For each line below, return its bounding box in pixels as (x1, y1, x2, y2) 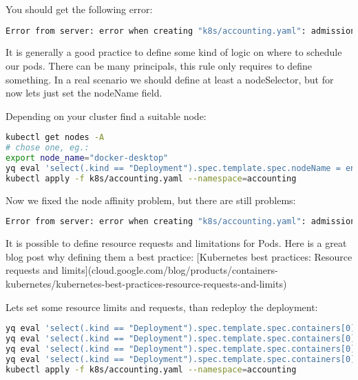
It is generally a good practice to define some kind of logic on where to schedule (6, 45, 342, 59)
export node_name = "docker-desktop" (6, 153, 169, 163)
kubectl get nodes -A (6, 132, 105, 143)
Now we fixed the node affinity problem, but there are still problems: (6, 192, 296, 207)
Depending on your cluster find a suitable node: (6, 108, 207, 123)
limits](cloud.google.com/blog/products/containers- (61, 263, 278, 277)
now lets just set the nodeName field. (6, 86, 162, 100)
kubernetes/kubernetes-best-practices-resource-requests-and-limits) (6, 277, 287, 291)
